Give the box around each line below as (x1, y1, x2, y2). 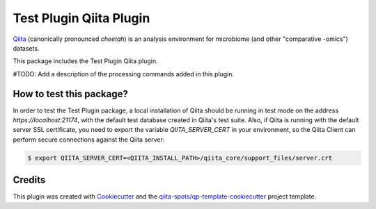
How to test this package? (13, 87, 128, 100)
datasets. (13, 44, 40, 52)
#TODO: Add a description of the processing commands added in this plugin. (13, 69, 235, 78)
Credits (13, 174, 46, 186)
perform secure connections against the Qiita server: (13, 135, 165, 144)
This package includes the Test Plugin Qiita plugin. (13, 57, 158, 65)
